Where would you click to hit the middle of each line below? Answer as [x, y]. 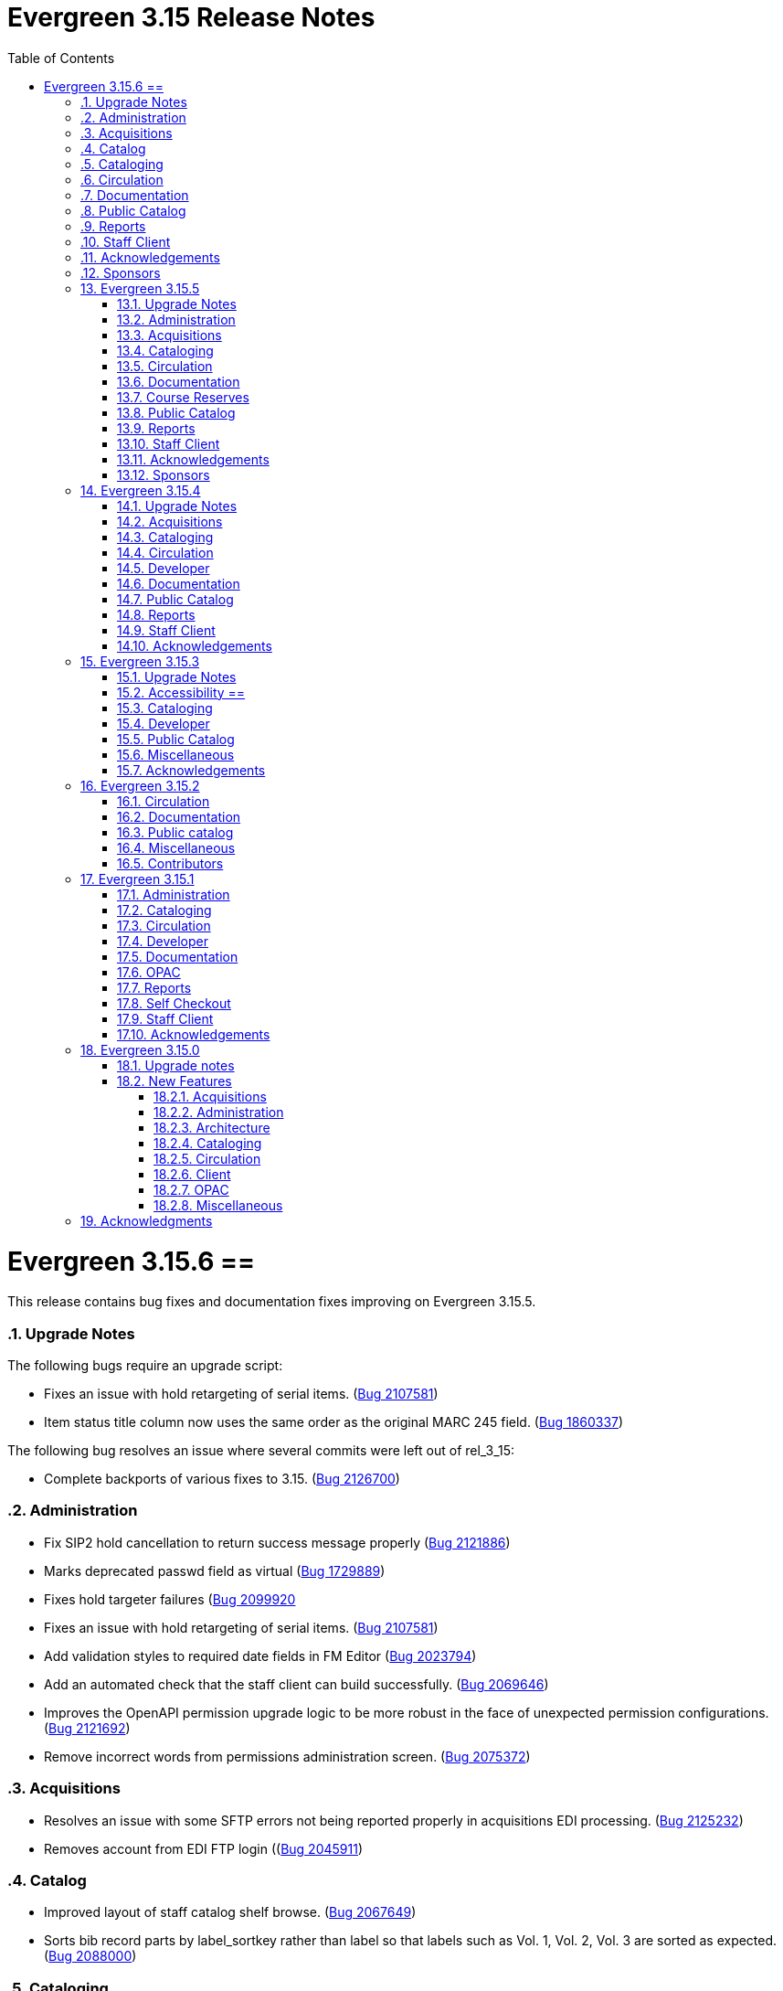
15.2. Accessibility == [181, 692]
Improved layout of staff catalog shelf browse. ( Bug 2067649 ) [230, 1912]
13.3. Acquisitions [169, 335]
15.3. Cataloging [165, 708]
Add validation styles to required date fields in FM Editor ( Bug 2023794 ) [260, 1656]
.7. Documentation [135, 195]
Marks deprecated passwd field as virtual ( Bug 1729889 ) [215, 1570]
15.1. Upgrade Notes [177, 676]
